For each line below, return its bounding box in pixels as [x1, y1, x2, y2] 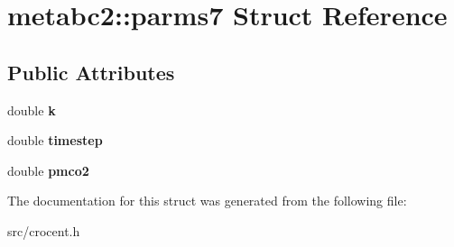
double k [7, 100, 56, 119]
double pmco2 [7, 160, 89, 179]
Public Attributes [7, 58, 175, 86]
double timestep [7, 131, 103, 150]
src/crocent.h [7, 221, 80, 240]
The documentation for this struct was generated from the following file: [7, 191, 407, 210]
